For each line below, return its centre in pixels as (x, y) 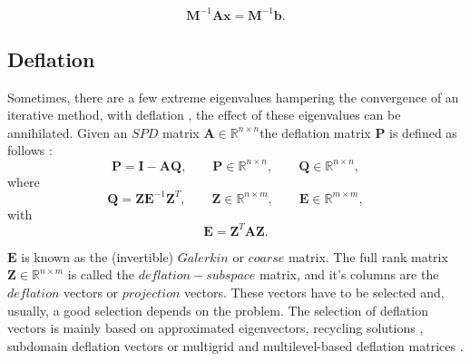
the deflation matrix (315, 132)
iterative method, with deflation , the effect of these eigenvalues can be (204, 115)
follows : (30, 150)
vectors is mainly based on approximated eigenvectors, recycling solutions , (215, 328)
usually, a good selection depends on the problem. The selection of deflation (218, 310)
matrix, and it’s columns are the (349, 274)
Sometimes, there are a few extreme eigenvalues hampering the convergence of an (233, 97)
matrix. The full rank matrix (368, 256)
